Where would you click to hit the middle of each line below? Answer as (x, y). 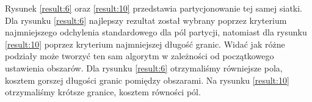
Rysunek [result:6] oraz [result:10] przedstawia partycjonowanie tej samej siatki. (154, 8)
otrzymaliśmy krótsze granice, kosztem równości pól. (103, 92)
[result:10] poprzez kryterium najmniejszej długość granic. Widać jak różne (145, 44)
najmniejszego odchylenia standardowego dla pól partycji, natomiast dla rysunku (156, 32)
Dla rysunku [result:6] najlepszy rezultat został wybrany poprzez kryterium (146, 20)
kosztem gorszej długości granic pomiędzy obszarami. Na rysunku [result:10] (147, 80)
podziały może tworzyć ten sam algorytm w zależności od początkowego (140, 56)
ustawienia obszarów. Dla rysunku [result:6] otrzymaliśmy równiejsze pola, (144, 67)
